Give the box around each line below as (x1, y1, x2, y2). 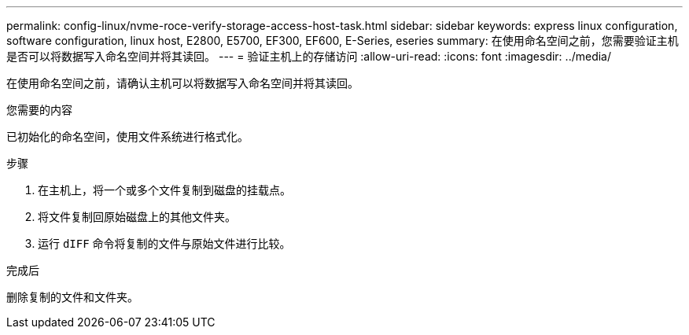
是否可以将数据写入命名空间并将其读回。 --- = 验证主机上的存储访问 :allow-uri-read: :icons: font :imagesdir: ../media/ (6, 50, 612, 63)
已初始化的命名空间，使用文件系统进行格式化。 (6, 130, 249, 143)
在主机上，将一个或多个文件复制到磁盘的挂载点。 (38, 183, 291, 197)
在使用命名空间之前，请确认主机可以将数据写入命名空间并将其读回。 (6, 76, 359, 90)
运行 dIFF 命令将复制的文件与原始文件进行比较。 (38, 237, 291, 250)
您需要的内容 (6, 103, 72, 116)
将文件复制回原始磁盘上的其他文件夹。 (38, 210, 236, 223)
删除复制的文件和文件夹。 (6, 290, 138, 304)
